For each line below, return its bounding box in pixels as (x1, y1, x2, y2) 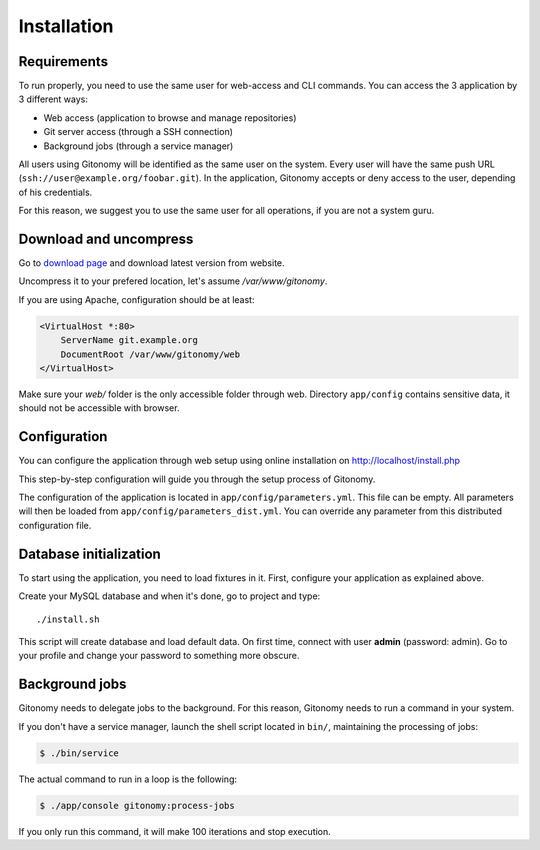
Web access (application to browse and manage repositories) (43, 111, 297, 124)
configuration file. (18, 519, 92, 531)
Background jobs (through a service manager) (43, 140, 234, 152)
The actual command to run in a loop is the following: (18, 773, 238, 785)
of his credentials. (18, 186, 93, 198)
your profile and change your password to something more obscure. (18, 650, 300, 662)
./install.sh (36, 613, 100, 625)
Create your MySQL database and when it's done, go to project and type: (18, 590, 321, 602)
